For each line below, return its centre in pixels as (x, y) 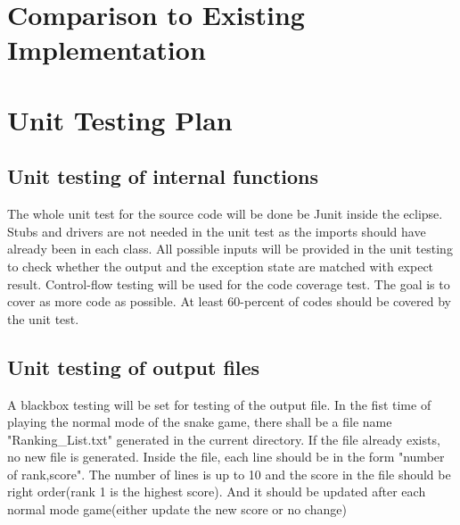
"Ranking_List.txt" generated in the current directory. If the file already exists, (224, 439)
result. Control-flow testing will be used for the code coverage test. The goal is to (229, 283)
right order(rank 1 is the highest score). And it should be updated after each (217, 492)
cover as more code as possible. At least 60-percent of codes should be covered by (229, 301)
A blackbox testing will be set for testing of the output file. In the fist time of (219, 404)
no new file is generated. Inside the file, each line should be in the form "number (226, 457)
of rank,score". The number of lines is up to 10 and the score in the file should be (229, 474)
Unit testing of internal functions (163, 176)
